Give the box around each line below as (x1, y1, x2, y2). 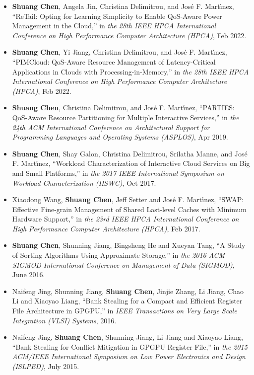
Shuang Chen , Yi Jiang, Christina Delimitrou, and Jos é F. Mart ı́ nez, (12, 47, 227, 57)
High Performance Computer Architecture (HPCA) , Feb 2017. (12, 223, 200, 233)
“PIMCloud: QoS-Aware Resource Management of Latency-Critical (12, 56, 216, 67)
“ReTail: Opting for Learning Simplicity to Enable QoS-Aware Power (12, 10, 222, 21)
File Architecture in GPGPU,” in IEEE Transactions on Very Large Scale (12, 305, 237, 316)
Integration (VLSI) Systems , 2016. (12, 315, 117, 325)
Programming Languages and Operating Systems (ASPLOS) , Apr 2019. (12, 132, 228, 142)
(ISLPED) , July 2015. (12, 361, 79, 371)
